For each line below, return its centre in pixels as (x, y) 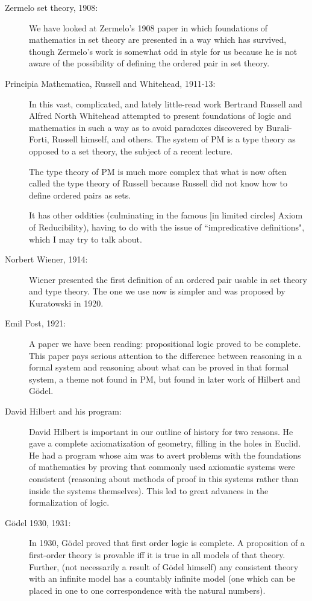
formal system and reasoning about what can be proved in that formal (159, 367)
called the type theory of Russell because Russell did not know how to (158, 183)
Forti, (39, 139)
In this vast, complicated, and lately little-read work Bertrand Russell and (166, 103)
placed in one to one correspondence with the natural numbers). (147, 590)
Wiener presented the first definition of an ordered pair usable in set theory (168, 279)
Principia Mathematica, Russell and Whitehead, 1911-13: (110, 83)
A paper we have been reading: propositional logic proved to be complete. (165, 344)
